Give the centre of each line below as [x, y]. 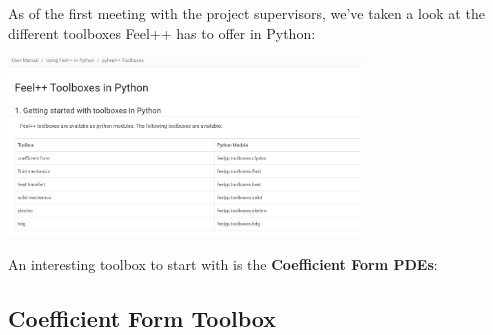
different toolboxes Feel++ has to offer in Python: [162, 32]
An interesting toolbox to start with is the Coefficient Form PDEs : [223, 263]
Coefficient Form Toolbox [142, 317]
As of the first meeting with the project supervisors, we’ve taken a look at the [246, 13]
